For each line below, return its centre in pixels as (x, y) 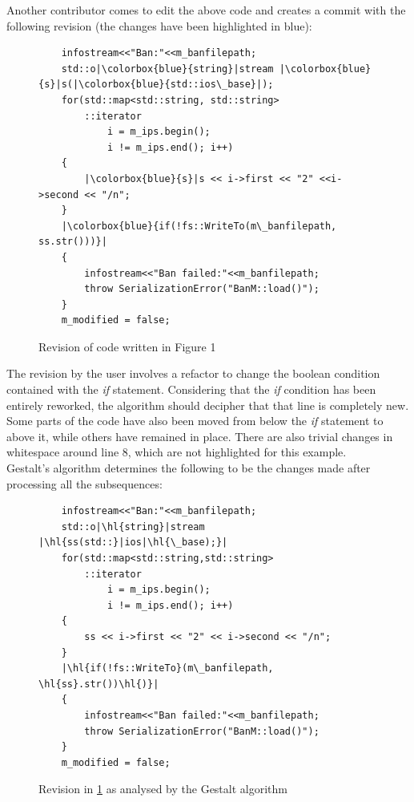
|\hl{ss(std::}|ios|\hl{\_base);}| (133, 543)
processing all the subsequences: (84, 483)
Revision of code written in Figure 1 (127, 346)
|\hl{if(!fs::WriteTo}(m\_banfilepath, (167, 668)
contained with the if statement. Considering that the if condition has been (191, 389)
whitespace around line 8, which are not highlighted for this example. (177, 452)
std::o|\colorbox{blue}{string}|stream (167, 69)
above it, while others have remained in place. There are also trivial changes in (200, 436)
